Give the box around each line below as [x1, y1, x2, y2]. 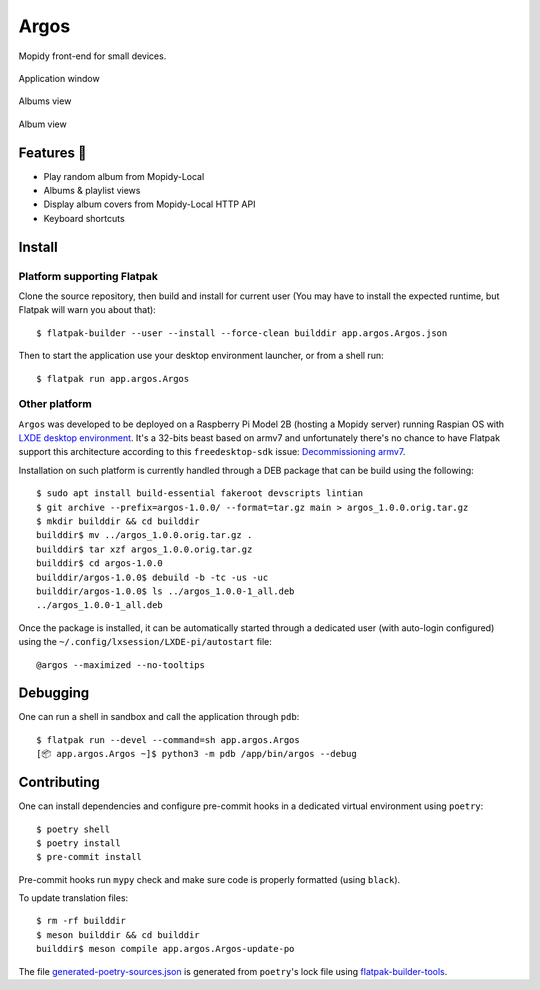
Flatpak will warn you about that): [18, 304, 157, 316]
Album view [18, 118, 67, 130]
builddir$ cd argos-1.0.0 [36, 558, 164, 569]
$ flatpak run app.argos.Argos [36, 373, 190, 384]
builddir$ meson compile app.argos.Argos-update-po [36, 943, 295, 955]
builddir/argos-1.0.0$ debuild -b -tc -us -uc [36, 571, 269, 583]
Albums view [18, 95, 72, 107]
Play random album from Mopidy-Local [43, 170, 205, 182]
